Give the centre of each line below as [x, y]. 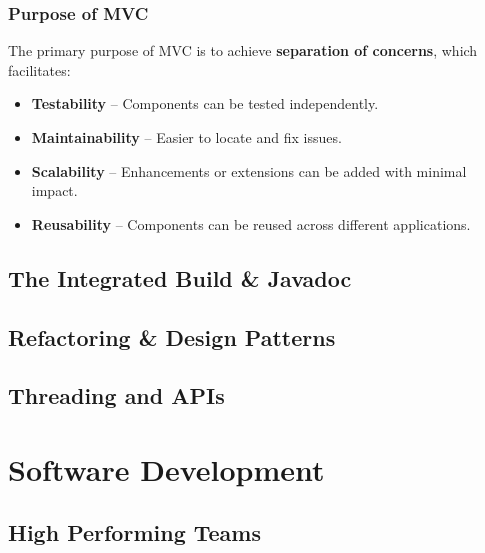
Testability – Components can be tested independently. [205, 103]
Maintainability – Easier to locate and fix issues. [186, 137]
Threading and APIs [116, 395]
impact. [54, 190]
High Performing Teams [134, 532]
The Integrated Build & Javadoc [180, 277]
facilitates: [39, 69]
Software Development [166, 468]
